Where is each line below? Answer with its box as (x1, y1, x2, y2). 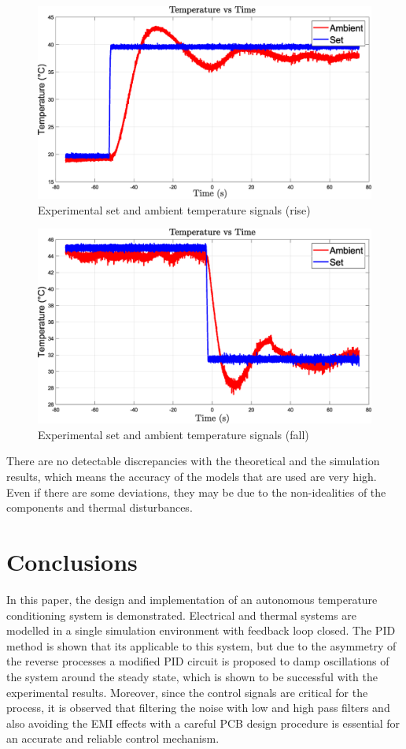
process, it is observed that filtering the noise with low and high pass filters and (6, 699, 390, 716)
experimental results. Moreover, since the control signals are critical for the (6, 684, 368, 700)
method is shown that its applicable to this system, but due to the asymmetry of (6, 637, 397, 654)
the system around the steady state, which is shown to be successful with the (6, 668, 378, 684)
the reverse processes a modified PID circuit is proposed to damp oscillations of (6, 653, 389, 669)
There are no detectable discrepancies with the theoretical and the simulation (6, 453, 380, 469)
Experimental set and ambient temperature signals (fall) (38, 426, 309, 442)
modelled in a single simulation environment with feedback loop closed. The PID (6, 622, 396, 639)
